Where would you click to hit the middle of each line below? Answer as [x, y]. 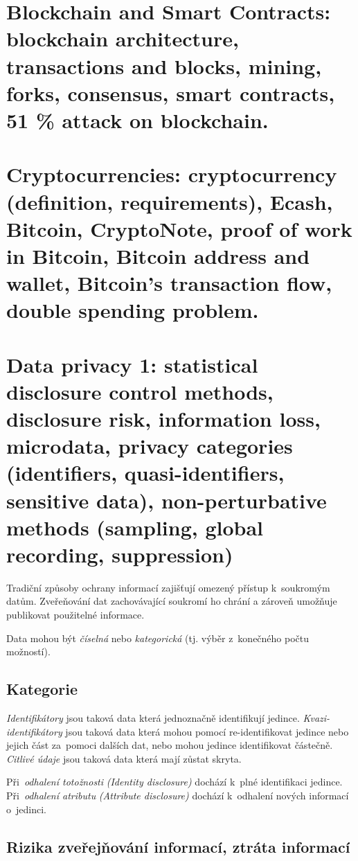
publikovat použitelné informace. [75, 615]
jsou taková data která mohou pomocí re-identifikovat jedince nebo [207, 731]
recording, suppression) [120, 554]
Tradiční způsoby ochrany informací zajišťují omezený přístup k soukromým [168, 587]
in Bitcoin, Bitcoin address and [158, 255]
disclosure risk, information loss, [163, 418]
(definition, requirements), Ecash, [170, 201]
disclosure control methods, [140, 391]
